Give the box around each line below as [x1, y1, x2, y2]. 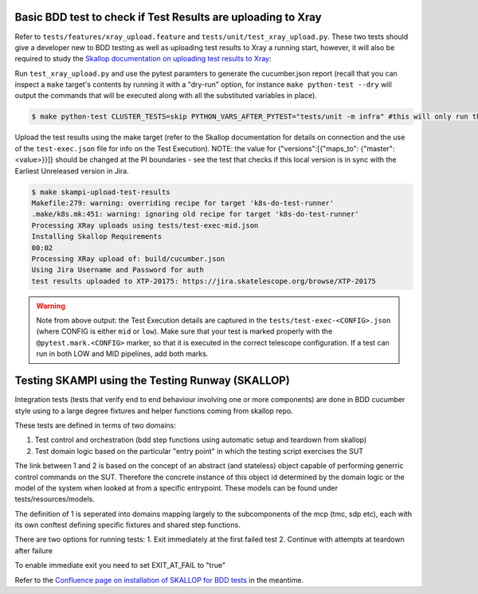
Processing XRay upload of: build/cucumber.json [31, 254, 225, 263]
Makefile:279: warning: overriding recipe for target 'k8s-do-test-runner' [31, 198, 335, 207]
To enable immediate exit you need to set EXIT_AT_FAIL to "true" [14, 561, 226, 570]
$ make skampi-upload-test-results [31, 187, 170, 197]
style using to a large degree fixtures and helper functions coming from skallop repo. [14, 406, 294, 416]
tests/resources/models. [14, 494, 95, 504]
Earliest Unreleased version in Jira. [14, 166, 129, 175]
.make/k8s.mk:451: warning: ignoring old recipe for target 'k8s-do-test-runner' [31, 209, 360, 219]
